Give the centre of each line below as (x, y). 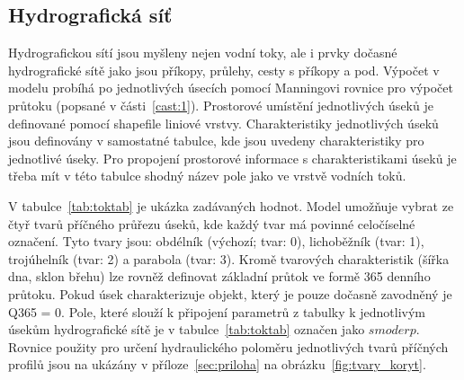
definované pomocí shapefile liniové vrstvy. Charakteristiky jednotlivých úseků (223, 123)
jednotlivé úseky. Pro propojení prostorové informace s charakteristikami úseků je (232, 158)
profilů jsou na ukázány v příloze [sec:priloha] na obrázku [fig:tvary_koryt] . (217, 364)
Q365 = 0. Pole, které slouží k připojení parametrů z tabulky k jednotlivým (217, 311)
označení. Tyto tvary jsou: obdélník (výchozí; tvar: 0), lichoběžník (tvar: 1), (216, 241)
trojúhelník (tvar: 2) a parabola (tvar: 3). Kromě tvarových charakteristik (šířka (229, 258)
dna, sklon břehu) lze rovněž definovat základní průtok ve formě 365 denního (219, 276)
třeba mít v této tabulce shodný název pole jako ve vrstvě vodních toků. (207, 176)
